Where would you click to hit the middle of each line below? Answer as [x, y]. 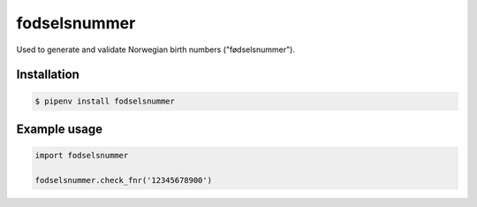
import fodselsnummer [82, 156]
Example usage [60, 129]
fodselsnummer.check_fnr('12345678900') [123, 180]
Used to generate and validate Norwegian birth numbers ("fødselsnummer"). [156, 50]
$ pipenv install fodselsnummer [105, 101]
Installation [48, 75]
